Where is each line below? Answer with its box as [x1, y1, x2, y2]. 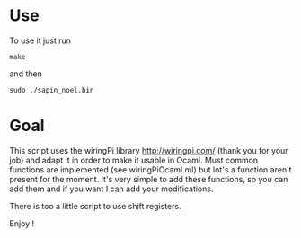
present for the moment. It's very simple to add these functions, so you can [9, 173, 288, 184]
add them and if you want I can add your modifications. [9, 183, 214, 194]
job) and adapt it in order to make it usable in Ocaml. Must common [9, 154, 259, 165]
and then [9, 68, 42, 79]
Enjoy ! [9, 217, 35, 229]
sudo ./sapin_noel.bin [9, 85, 94, 94]
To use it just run [9, 35, 72, 46]
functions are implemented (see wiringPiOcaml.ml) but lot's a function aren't [9, 163, 292, 175]
